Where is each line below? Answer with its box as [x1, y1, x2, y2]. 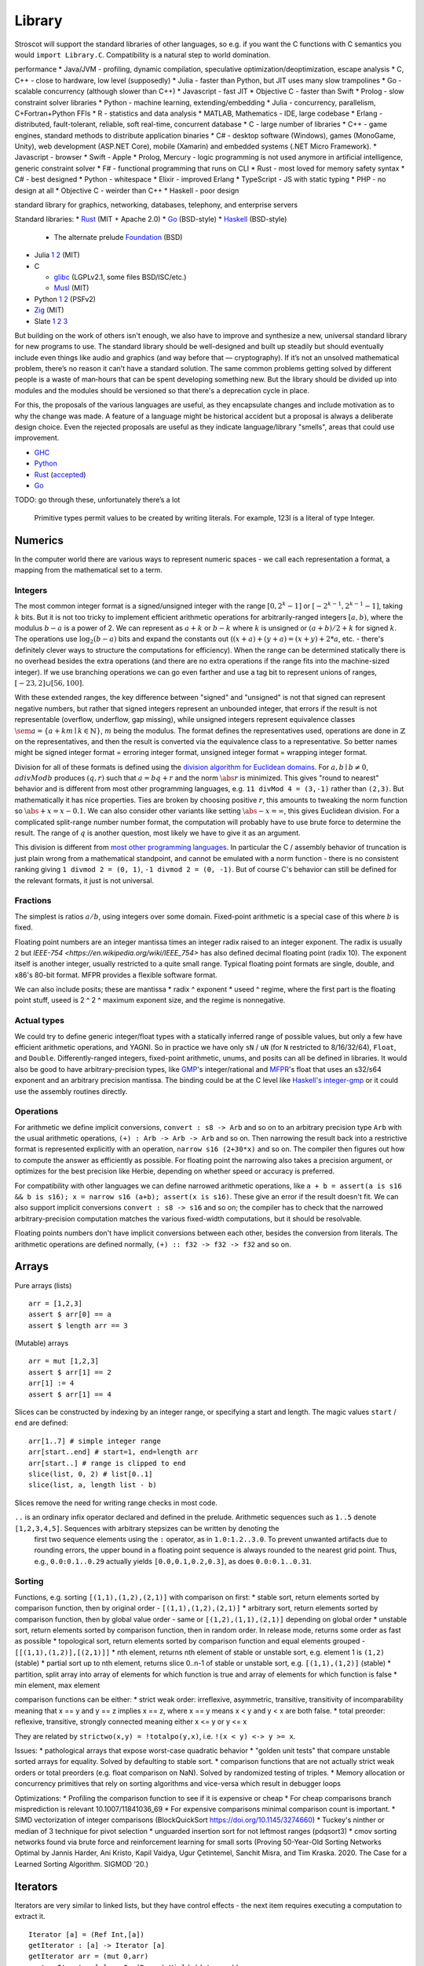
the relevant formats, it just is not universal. [14, 875, 155, 885]
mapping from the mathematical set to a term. [14, 565, 163, 575]
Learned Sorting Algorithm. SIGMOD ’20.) [14, 1859, 149, 1868]
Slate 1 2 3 [34, 316, 68, 326]
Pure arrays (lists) [14, 1280, 72, 1290]
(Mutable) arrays [14, 1338, 69, 1348]
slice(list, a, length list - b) [28, 1481, 157, 1489]
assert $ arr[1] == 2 [28, 1368, 111, 1376]
